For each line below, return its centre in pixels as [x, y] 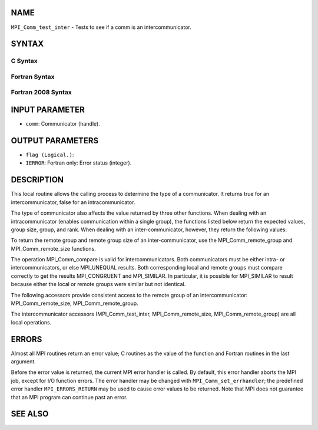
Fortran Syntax [33, 77]
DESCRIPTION [37, 180]
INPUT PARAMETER [48, 110]
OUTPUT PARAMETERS [55, 141]
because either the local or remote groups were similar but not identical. [98, 284]
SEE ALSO [30, 414]
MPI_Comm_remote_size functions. [54, 248]
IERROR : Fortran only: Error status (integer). [79, 163]
